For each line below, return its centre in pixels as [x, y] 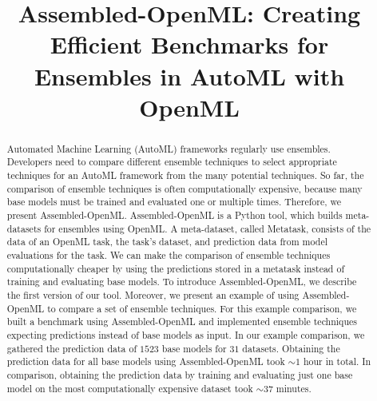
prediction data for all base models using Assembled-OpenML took [146, 361]
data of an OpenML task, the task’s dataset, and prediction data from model [167, 242]
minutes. [294, 388]
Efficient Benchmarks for [189, 44]
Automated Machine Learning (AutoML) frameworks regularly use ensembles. [169, 148]
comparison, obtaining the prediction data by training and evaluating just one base [180, 374]
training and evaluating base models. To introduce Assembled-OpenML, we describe [182, 282]
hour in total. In [337, 361]
